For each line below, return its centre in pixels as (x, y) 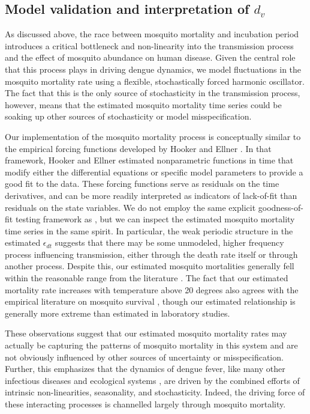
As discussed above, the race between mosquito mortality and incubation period (152, 34)
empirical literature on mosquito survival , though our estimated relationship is (150, 301)
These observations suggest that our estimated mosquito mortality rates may (146, 333)
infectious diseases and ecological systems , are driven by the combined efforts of (152, 380)
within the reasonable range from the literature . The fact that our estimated (147, 278)
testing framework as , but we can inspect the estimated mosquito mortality (155, 219)
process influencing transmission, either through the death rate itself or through (151, 254)
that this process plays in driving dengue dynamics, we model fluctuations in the (153, 69)
